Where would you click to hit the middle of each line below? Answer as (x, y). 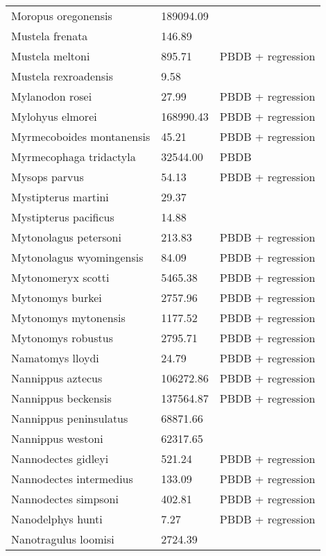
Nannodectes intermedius (72, 479)
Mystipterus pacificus (63, 217)
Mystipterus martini (60, 197)
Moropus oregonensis (62, 16)
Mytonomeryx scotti (60, 277)
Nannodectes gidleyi (60, 458)
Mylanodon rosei (52, 96)
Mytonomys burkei (57, 297)
